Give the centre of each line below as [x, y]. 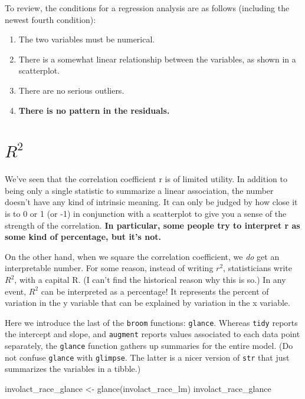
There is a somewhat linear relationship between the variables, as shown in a [157, 59]
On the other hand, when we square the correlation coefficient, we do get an [142, 256]
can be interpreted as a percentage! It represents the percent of [155, 291]
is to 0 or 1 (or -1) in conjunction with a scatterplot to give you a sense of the [146, 214]
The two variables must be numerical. [87, 39]
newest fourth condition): [50, 19]
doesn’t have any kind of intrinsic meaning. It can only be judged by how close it [151, 202]
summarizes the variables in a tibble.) [73, 369]
